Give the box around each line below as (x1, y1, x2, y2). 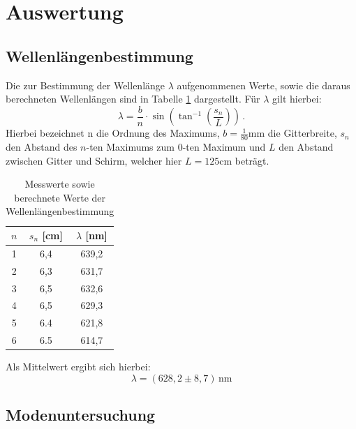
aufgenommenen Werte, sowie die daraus (177, 77, 350, 92)
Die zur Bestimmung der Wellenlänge (6, 77, 165, 92)
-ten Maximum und (182, 140, 266, 154)
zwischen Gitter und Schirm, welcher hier (6, 153, 182, 167)
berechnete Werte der (14, 190, 106, 204)
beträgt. (235, 153, 269, 167)
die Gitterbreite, (267, 126, 337, 140)
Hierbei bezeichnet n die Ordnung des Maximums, (6, 126, 220, 140)
